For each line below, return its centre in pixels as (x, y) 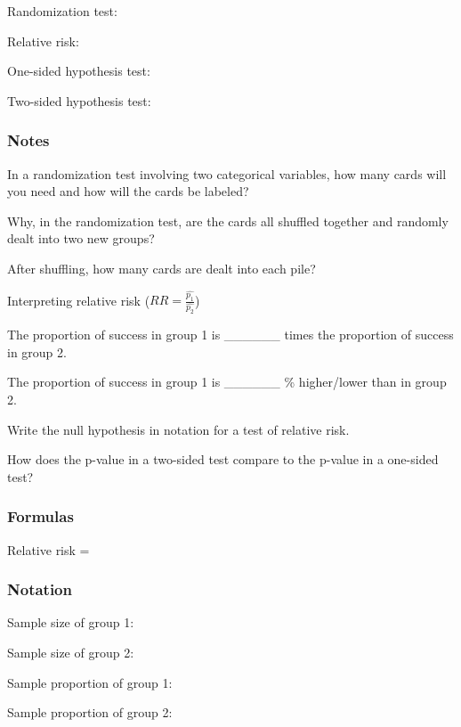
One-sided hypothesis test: (79, 71)
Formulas (40, 516)
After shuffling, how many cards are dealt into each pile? (162, 268)
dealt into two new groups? (81, 238)
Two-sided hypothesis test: (79, 100)
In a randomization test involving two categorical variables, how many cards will (227, 173)
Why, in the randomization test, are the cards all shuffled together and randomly (228, 221)
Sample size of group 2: (71, 652)
